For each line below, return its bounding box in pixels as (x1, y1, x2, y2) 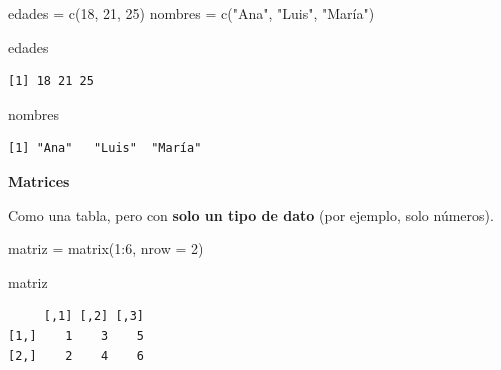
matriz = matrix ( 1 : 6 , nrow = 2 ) (8, 238, 204, 259)
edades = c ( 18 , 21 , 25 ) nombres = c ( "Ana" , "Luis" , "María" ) (8, 3, 375, 23)
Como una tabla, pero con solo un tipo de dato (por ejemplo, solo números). (8, 204, 494, 225)
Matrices (8, 170, 70, 191)
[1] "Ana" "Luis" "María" (8, 141, 202, 156)
